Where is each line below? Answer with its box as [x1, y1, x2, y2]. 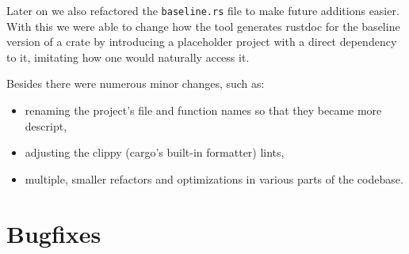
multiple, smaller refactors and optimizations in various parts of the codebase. [25, 170, 403, 187]
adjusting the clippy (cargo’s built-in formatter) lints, [25, 144, 285, 161]
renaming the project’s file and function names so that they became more [25, 102, 382, 119]
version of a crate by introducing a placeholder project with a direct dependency [6, 33, 397, 50]
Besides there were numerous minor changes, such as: [6, 75, 265, 92]
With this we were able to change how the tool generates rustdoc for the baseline [6, 17, 400, 34]
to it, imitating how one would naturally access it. [6, 48, 250, 65]
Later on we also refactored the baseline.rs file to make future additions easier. [6, 2, 399, 18]
